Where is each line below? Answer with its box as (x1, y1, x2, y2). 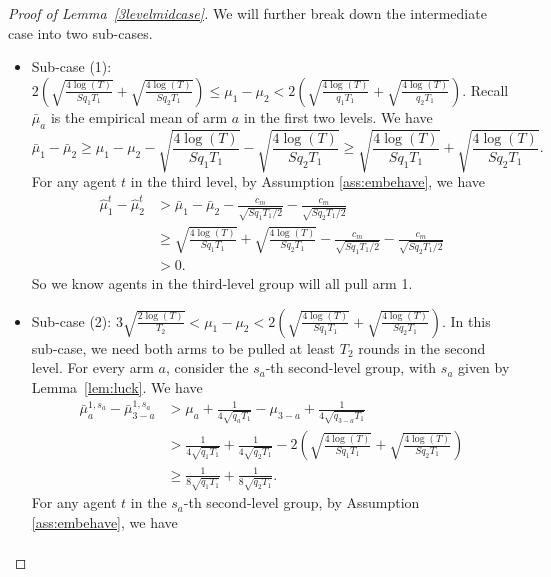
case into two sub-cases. (8, 22, 153, 43)
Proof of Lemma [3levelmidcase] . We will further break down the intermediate (8, 3, 487, 23)
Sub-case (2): (31, 310, 112, 331)
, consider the (165, 357, 249, 378)
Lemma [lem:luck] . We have (31, 376, 203, 397)
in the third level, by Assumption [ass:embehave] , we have (130, 171, 486, 192)
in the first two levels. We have (243, 106, 433, 127)
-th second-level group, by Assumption (183, 492, 420, 513)
